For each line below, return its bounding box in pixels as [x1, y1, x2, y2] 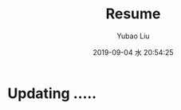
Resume [105, 5, 161, 23]
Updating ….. [7, 84, 97, 102]
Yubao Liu [116, 31, 150, 41]
